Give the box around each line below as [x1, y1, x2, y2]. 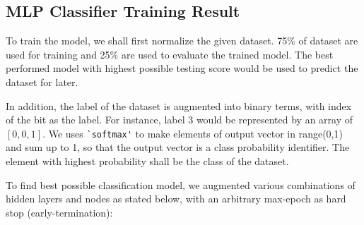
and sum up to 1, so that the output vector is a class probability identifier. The [6, 140, 350, 154]
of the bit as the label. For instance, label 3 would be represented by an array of [6, 112, 353, 127]
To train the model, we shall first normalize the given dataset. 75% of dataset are [6, 33, 358, 48]
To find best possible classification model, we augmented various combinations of [6, 177, 356, 192]
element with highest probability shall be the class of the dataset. [6, 154, 289, 169]
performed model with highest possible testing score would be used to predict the [6, 61, 358, 75]
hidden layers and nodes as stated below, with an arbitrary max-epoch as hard [6, 191, 346, 206]
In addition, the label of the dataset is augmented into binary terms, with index [6, 98, 352, 113]
